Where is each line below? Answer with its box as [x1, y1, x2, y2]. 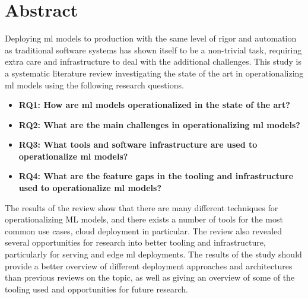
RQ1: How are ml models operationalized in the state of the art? [18, 98, 290, 111]
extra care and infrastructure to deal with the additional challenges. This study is [5, 55, 301, 68]
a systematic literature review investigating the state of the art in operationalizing [5, 66, 304, 79]
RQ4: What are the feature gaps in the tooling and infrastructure [18, 170, 294, 182]
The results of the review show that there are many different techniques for [5, 201, 278, 214]
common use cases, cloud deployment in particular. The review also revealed [5, 224, 282, 237]
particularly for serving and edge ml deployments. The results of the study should [5, 248, 302, 260]
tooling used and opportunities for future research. [5, 282, 188, 295]
